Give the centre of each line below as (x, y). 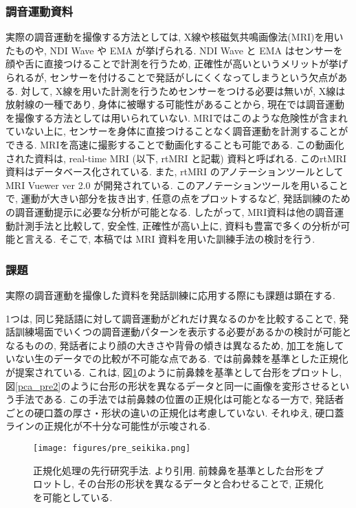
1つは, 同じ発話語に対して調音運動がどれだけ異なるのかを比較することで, (171, 318)
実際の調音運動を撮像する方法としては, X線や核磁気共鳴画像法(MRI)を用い (175, 37)
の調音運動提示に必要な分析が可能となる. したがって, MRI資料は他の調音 (170, 211)
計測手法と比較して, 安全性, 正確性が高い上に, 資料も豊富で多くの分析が (178, 225)
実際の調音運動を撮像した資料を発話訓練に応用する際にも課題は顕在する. (170, 295)
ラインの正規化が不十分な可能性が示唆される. (108, 426)
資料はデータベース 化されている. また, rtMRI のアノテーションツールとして (175, 172)
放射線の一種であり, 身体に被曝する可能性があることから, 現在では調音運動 (175, 104)
